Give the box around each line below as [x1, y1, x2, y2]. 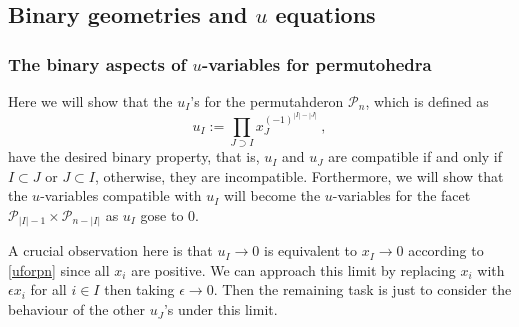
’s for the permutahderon [190, 91, 344, 111]
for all [30, 279, 67, 300]
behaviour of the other [8, 299, 145, 320]
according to [408, 240, 484, 261]
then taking [104, 279, 175, 300]
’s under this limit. [163, 299, 278, 320]
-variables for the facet [332, 185, 471, 206]
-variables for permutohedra [201, 51, 432, 76]
